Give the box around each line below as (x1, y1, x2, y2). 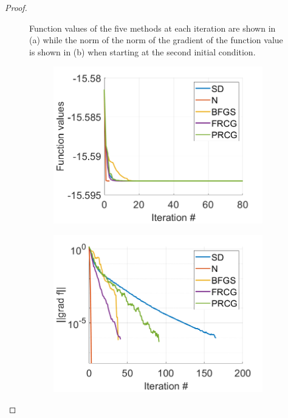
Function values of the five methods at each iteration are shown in (29, 21, 276, 34)
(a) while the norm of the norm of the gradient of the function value (29, 33, 283, 46)
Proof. (5, 1, 27, 13)
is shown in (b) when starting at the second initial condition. (29, 45, 256, 58)
